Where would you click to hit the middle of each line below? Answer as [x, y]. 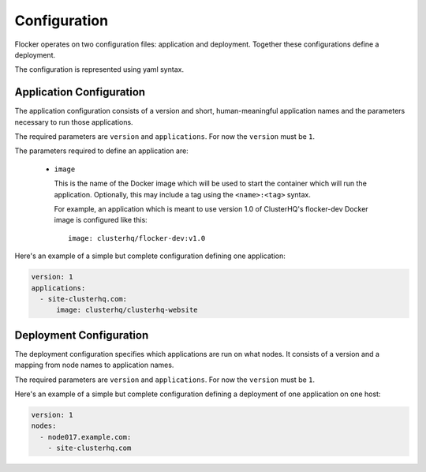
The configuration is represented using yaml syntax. [99, 69]
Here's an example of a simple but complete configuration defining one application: [150, 256]
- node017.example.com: [86, 437]
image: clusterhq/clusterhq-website [127, 310]
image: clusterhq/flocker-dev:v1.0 [137, 238]
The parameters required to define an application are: [101, 151]
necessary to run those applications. [74, 122]
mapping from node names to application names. [94, 365]
